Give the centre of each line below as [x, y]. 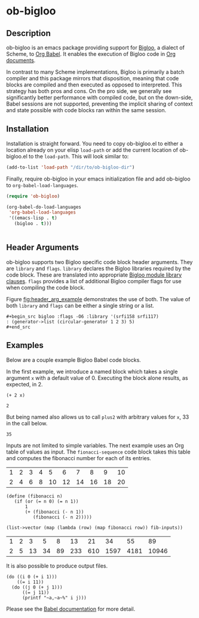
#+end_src [19, 327]
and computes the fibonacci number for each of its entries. [79, 458]
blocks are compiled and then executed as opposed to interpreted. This [94, 85]
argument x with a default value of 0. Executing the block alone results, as [97, 378]
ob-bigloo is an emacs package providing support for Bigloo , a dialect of [96, 47]
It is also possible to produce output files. [57, 566]
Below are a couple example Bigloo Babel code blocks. [74, 360]
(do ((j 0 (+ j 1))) [37, 587]
